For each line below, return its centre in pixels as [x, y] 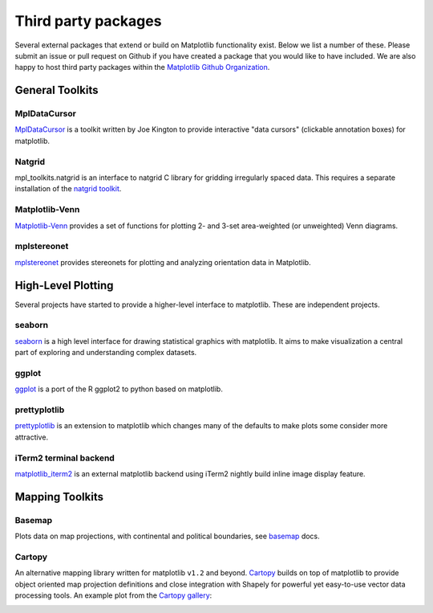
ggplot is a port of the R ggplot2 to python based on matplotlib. [119, 389]
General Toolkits [57, 90]
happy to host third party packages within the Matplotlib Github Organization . [142, 67]
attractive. [31, 437]
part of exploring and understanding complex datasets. [106, 353]
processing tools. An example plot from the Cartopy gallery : [113, 595]
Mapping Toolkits [59, 497]
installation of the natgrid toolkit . [68, 189]
